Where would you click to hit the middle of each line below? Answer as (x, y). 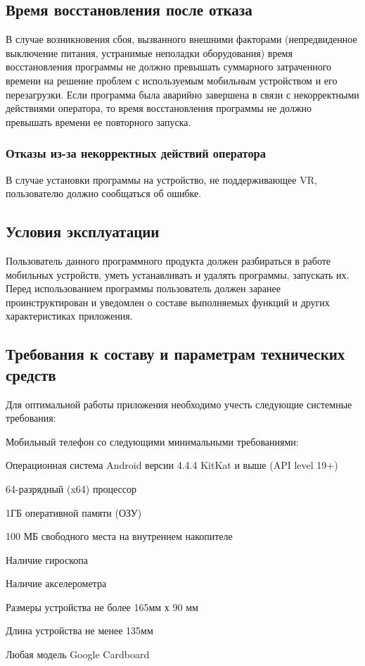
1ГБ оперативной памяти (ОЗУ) (74, 512)
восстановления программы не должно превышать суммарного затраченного (169, 67)
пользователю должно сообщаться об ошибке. (104, 193)
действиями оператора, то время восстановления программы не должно (159, 108)
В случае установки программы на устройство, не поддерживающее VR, (161, 179)
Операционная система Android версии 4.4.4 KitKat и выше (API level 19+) (172, 465)
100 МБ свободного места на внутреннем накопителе (119, 536)
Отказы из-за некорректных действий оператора (136, 153)
